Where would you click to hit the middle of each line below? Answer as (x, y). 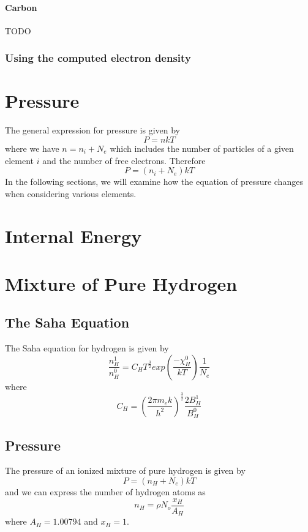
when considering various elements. (71, 193)
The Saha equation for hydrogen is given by (87, 348)
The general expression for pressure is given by (93, 130)
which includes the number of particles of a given (202, 148)
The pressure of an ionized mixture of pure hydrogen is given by (125, 470)
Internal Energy (73, 235)
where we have (32, 148)
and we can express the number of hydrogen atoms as (105, 492)
